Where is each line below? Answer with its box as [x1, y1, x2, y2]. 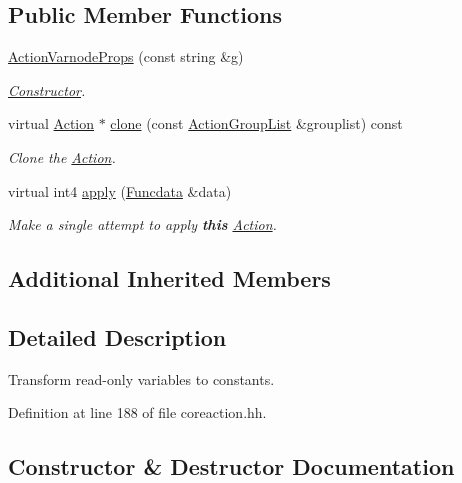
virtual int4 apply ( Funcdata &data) [8, 180, 232, 201]
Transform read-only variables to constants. [8, 368, 275, 389]
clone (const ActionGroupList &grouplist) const [110, 113, 403, 134]
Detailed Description [8, 321, 227, 352]
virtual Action [8, 113, 95, 134]
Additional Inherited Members [8, 263, 331, 294]
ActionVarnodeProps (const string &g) [8, 46, 244, 67]
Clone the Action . [8, 146, 116, 167]
